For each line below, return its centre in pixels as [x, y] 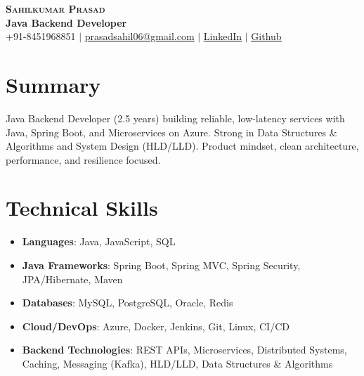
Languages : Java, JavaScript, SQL [99, 241]
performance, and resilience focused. [83, 159]
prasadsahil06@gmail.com [139, 36]
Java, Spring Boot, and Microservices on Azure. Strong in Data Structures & [171, 132]
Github [266, 36]
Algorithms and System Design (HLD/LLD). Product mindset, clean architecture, [182, 146]
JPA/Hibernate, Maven [72, 279]
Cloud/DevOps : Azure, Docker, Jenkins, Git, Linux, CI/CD [156, 326]
